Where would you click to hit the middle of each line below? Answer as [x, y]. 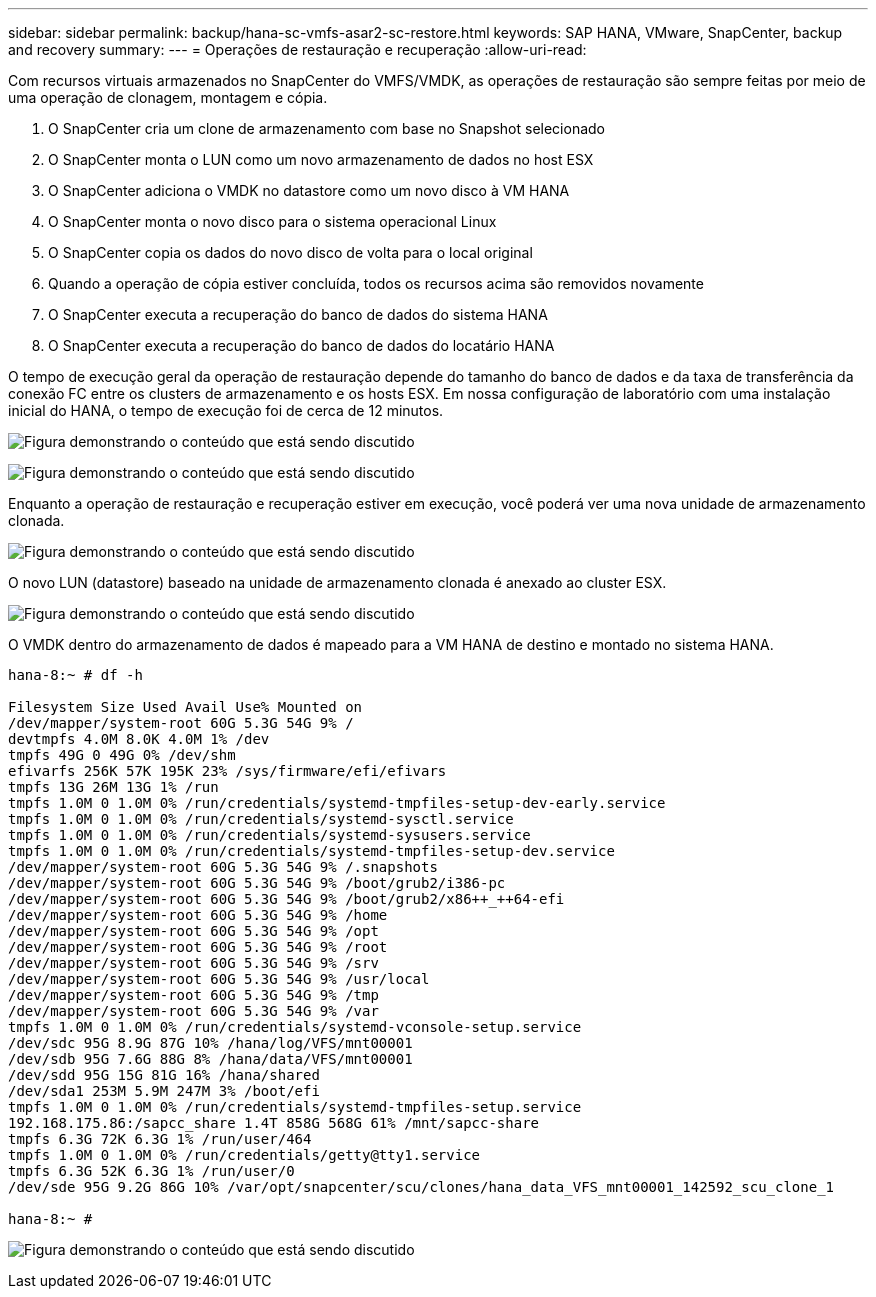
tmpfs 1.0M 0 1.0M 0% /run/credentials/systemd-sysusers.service [269, 835]
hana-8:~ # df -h [75, 675]
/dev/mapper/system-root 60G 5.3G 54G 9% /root [198, 947]
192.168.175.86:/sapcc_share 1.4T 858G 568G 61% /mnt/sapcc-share [274, 1123]
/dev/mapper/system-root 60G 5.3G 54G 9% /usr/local [219, 979]
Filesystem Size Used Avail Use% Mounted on [185, 707]
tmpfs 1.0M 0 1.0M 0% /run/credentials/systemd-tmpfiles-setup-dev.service [311, 851]
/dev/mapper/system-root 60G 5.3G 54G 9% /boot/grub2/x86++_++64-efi [286, 899]
